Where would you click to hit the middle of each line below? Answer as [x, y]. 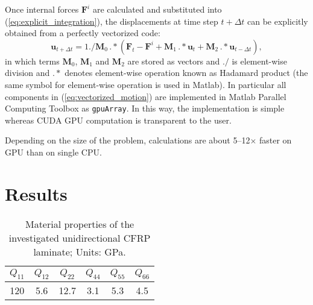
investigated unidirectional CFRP [80, 237]
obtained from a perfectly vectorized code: [83, 33]
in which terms [32, 61]
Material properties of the [80, 224]
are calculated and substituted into [157, 9]
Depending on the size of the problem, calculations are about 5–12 [128, 140]
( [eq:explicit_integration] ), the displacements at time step [112, 21]
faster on [276, 140]
